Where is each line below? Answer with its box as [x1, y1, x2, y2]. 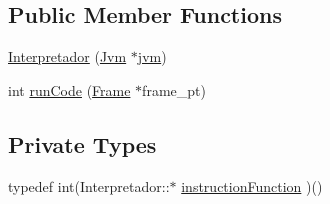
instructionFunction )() [181, 175, 323, 196]
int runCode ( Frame [8, 79, 131, 100]
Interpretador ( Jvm [8, 46, 127, 67]
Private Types [8, 128, 157, 159]
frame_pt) [142, 79, 206, 100]
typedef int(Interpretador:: [8, 175, 170, 196]
